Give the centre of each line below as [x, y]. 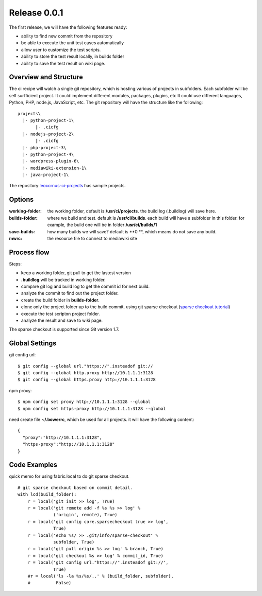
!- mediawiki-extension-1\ [55, 168]
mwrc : [16, 238]
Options [21, 200]
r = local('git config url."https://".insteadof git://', [98, 562]
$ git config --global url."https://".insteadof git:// [85, 366]
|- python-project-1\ [48, 120]
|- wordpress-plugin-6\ [51, 161]
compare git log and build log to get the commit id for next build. [85, 286]
